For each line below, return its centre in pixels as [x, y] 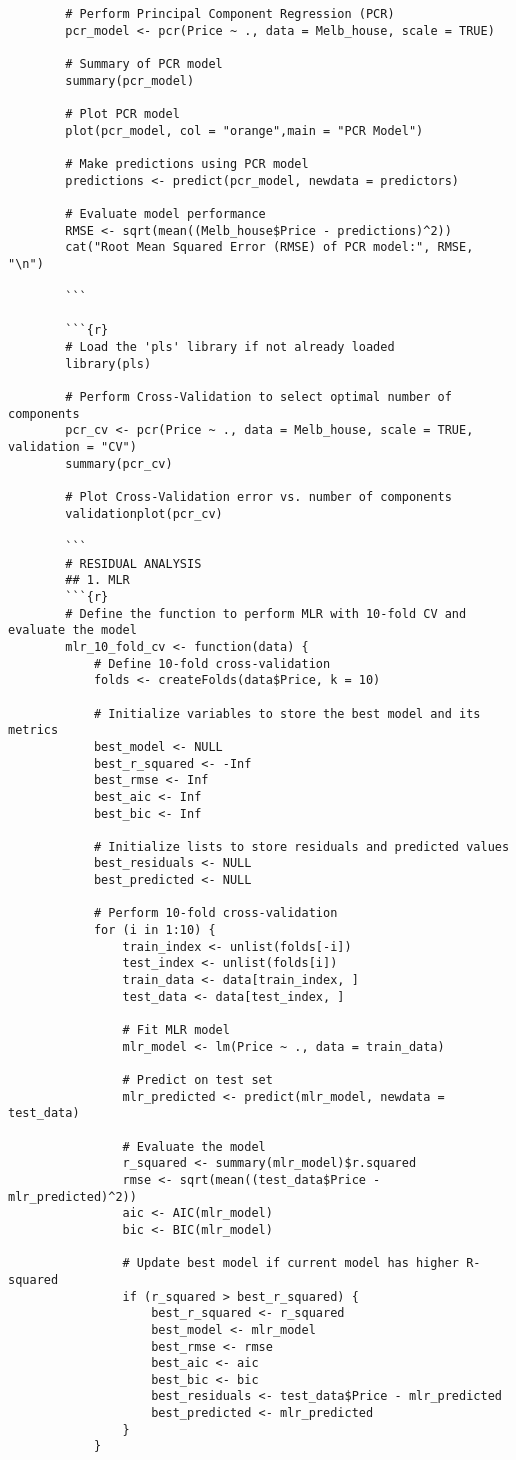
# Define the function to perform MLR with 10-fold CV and [266, 613]
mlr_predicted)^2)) [72, 1196]
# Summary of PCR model [144, 63]
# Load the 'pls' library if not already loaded [230, 347]
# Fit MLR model [176, 1030]
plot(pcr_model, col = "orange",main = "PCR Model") [244, 130]
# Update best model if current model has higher [291, 1263]
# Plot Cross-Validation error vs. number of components [258, 497]
